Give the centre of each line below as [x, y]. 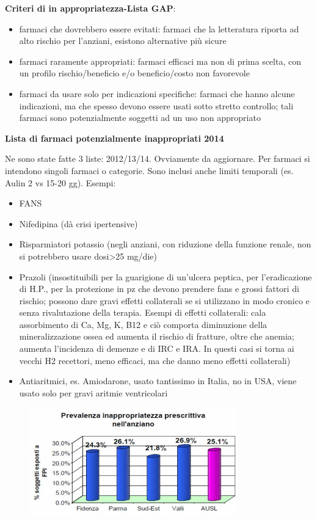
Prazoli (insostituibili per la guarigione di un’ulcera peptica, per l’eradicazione [166, 276]
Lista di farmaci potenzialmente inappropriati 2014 [115, 138]
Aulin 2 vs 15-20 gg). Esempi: [60, 182]
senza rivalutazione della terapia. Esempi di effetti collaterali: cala [143, 312]
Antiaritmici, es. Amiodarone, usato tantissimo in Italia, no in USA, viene [158, 381]
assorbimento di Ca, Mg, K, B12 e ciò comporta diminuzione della [143, 324]
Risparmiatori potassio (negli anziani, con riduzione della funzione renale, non [165, 244]
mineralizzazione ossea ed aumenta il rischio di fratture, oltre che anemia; [157, 336]
